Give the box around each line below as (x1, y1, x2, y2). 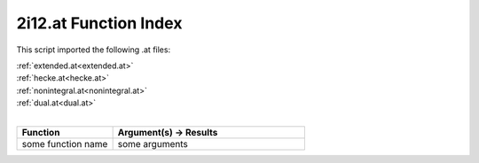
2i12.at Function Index (16, 13, 183, 33)
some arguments (117, 137, 188, 150)
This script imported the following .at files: (16, 44, 171, 55)
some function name (21, 137, 108, 150)
